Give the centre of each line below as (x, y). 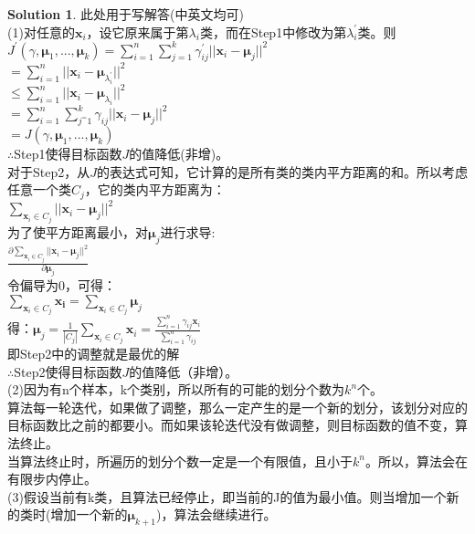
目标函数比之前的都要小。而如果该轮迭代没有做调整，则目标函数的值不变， (231, 425)
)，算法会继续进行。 (216, 514)
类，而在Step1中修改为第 (273, 31)
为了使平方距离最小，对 (78, 231)
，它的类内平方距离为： (155, 189)
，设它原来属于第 (137, 31)
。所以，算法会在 (416, 461)
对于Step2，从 (49, 171)
